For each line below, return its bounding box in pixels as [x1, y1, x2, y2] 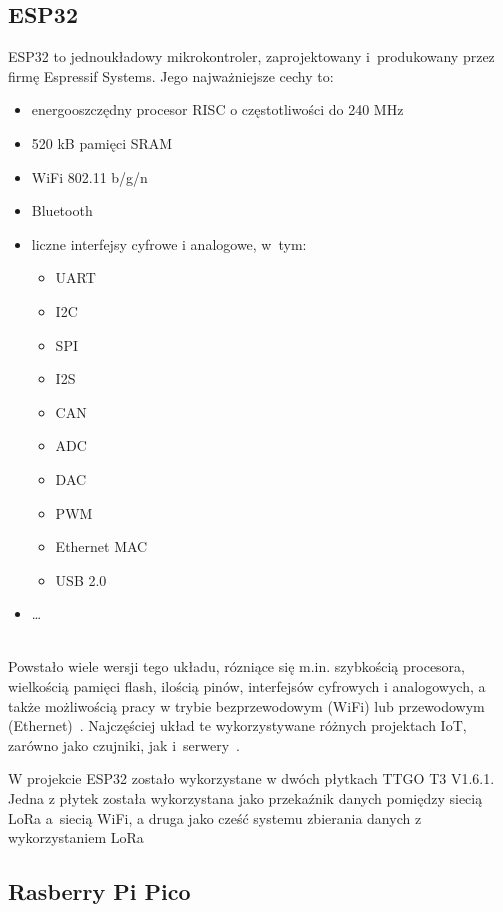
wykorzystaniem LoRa [8, 827, 144, 848]
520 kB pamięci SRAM [31, 132, 173, 153]
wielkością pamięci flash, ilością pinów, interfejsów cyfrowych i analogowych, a [8, 676, 486, 697]
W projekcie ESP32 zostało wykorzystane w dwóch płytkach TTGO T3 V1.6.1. [8, 768, 495, 789]
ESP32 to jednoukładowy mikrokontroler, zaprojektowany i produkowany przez [8, 46, 495, 67]
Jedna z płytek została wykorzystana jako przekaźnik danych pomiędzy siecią [8, 788, 483, 809]
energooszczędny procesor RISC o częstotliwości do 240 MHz [31, 99, 404, 120]
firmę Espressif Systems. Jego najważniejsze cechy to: [8, 65, 334, 86]
